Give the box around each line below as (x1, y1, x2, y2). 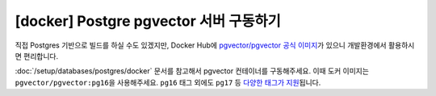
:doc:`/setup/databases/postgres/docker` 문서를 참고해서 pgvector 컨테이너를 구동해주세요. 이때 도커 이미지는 (15, 66, 369, 76)
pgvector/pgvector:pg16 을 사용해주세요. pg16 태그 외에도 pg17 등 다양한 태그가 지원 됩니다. (15, 77, 321, 87)
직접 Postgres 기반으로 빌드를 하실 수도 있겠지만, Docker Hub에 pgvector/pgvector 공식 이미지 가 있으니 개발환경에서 (15, 40, 387, 50)
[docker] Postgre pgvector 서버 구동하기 (15, 12, 282, 30)
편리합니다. (23, 51, 59, 61)
